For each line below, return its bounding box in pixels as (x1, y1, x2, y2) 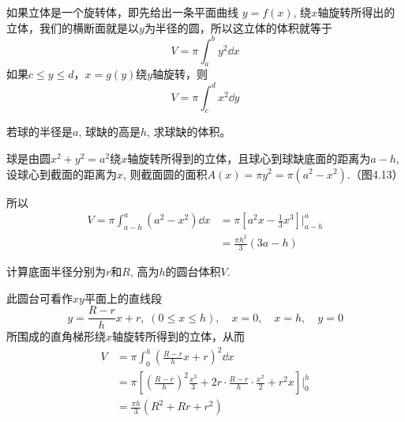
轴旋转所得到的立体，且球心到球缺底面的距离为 (127, 149, 371, 166)
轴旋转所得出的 (317, 4, 396, 20)
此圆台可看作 (6, 289, 73, 306)
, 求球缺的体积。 (147, 123, 231, 140)
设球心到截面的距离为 (6, 165, 117, 182)
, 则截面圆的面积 (123, 165, 208, 182)
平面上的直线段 (84, 289, 162, 306)
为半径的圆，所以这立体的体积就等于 (144, 19, 332, 36)
